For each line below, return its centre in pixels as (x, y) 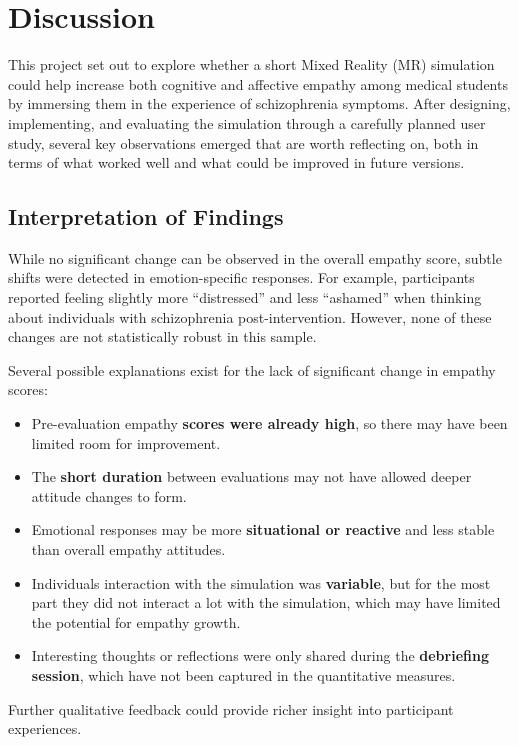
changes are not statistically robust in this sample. (162, 336)
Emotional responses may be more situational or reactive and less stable (263, 529)
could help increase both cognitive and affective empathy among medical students (258, 83)
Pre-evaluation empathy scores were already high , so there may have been (269, 423)
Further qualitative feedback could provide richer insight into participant (231, 708)
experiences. (45, 728)
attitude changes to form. (109, 495)
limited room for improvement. (126, 442)
